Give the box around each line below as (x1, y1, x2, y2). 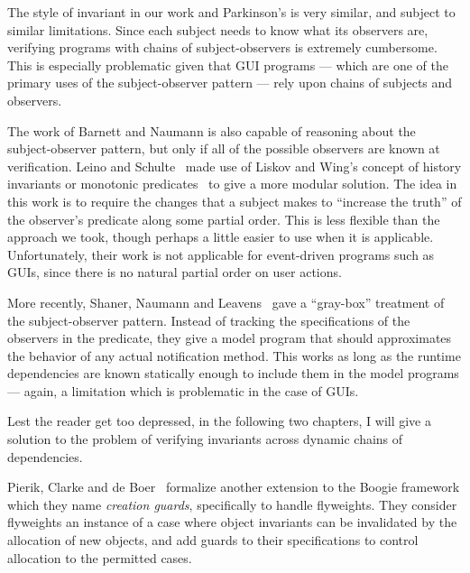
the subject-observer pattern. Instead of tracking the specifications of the (7, 310, 410, 329)
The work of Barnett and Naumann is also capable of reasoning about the (7, 121, 416, 140)
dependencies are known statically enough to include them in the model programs (7, 364, 459, 383)
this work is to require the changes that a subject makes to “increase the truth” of (7, 191, 462, 210)
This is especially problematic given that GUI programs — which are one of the (7, 55, 448, 74)
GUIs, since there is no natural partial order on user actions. (7, 263, 342, 282)
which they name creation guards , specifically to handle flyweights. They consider (7, 494, 457, 513)
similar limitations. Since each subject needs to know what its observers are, (7, 20, 429, 39)
